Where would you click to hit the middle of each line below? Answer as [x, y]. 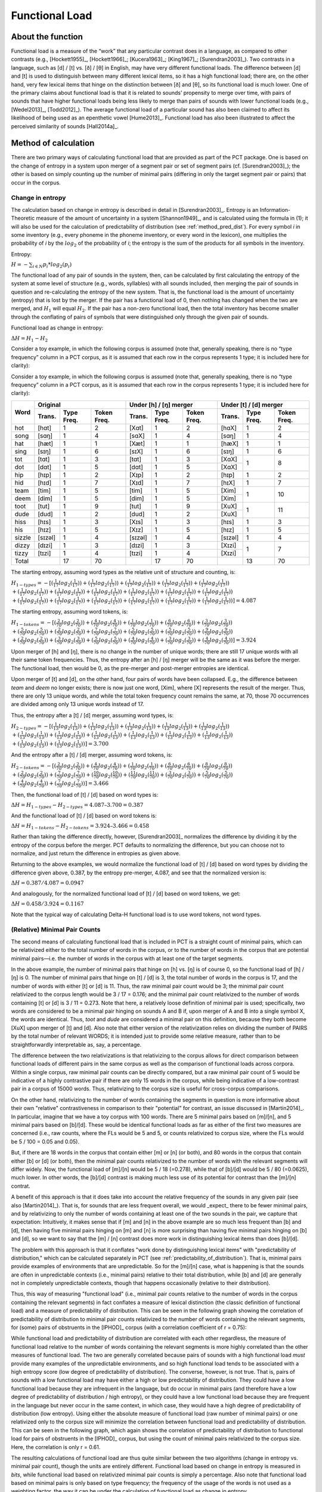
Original [49, 405]
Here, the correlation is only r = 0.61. [56, 1447]
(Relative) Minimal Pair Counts [56, 930]
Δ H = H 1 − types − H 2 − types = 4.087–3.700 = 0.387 [77, 806]
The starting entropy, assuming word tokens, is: [69, 612]
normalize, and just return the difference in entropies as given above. [96, 853]
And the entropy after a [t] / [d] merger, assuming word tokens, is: [92, 755]
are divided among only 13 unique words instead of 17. [78, 704]
